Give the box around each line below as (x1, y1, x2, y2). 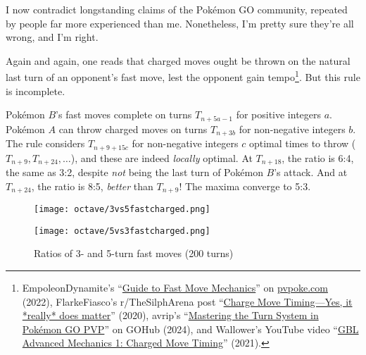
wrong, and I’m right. (6, 30, 99, 44)
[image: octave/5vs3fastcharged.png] (34, 225, 210, 236)
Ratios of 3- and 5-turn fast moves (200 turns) (34, 246, 234, 261)
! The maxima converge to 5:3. (179, 178, 311, 193)
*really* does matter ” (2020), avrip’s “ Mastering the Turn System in (22, 308, 319, 323)
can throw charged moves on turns (58, 121, 208, 136)
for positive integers (236, 107, 322, 122)
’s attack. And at (274, 165, 348, 180)
